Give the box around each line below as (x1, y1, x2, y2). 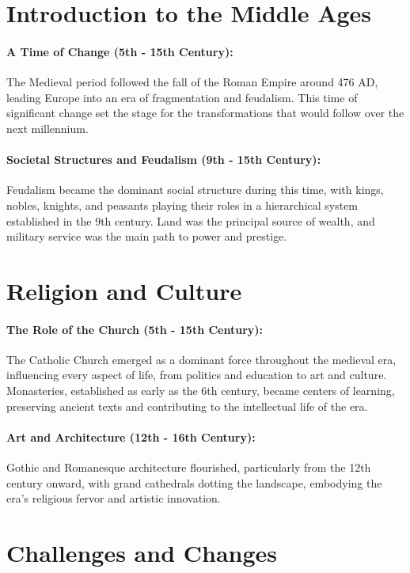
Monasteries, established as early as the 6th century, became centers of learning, (6, 382, 395, 399)
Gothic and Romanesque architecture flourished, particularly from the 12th (6, 459, 371, 476)
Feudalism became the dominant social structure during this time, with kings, (6, 181, 384, 198)
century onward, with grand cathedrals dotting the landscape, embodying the (6, 474, 382, 491)
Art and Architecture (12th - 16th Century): (6, 428, 256, 445)
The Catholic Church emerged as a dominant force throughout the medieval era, (6, 351, 397, 367)
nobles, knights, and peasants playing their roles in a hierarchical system (6, 196, 359, 213)
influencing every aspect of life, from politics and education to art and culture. (6, 366, 387, 383)
